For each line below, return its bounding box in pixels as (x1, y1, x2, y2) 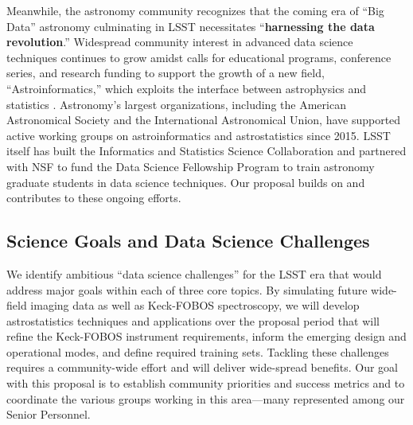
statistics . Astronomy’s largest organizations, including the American (6, 96, 346, 112)
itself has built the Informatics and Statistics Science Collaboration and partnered (6, 142, 407, 159)
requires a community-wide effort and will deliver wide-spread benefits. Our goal (6, 359, 399, 376)
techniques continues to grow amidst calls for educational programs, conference (6, 49, 392, 65)
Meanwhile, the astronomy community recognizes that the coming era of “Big (6, 2, 384, 18)
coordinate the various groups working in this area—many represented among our (6, 390, 405, 407)
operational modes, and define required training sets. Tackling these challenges (6, 343, 389, 360)
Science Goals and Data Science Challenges (6, 228, 370, 253)
